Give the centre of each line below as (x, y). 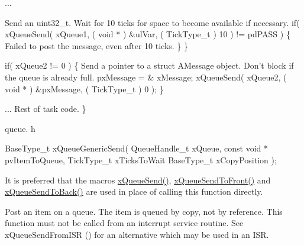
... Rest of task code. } (46, 109)
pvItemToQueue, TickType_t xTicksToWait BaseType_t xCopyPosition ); (141, 159)
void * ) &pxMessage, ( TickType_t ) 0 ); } (84, 88)
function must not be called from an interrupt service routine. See (124, 223)
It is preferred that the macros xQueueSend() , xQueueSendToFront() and (138, 180)
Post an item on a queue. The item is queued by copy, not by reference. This (144, 211)
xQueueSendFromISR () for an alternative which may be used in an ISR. (137, 234)
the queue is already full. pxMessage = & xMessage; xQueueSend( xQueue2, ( (146, 77)
